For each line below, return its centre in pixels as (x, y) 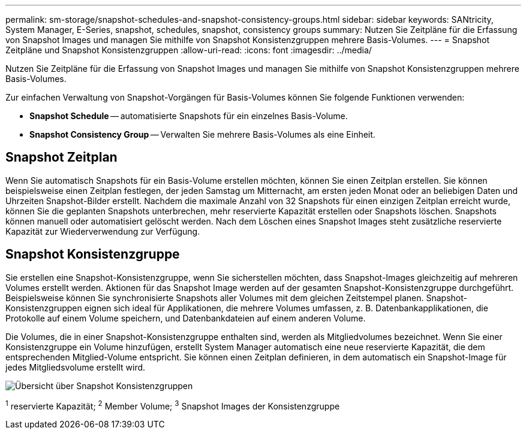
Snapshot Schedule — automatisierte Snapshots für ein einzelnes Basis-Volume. (189, 116)
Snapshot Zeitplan (61, 157)
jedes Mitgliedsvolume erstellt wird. (76, 367)
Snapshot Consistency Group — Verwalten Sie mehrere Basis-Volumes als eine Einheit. (202, 134)
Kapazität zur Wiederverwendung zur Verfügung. (103, 231)
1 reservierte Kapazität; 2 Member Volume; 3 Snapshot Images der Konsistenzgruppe (173, 405)
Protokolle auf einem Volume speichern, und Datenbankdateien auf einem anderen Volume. (186, 318)
